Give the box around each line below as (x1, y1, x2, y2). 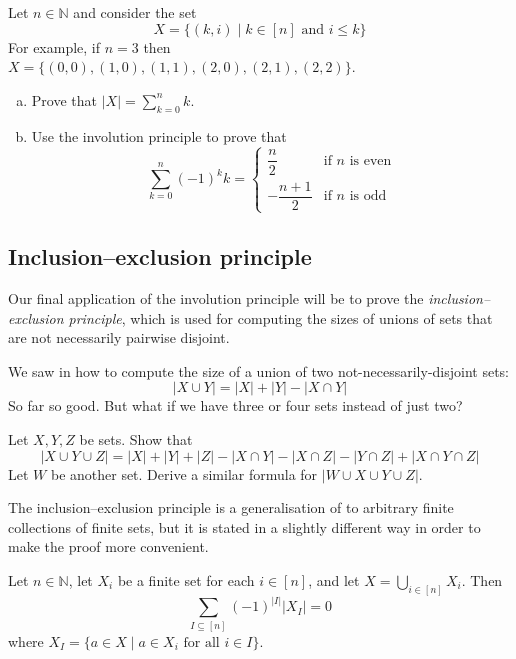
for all (183, 635, 220, 650)
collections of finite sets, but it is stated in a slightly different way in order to (8, 516, 481, 537)
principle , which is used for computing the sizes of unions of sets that (68, 307, 493, 328)
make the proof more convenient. (8, 536, 209, 557)
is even (349, 153, 392, 168)
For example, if (8, 36, 101, 57)
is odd (349, 189, 387, 203)
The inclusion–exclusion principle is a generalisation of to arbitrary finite (8, 497, 454, 518)
